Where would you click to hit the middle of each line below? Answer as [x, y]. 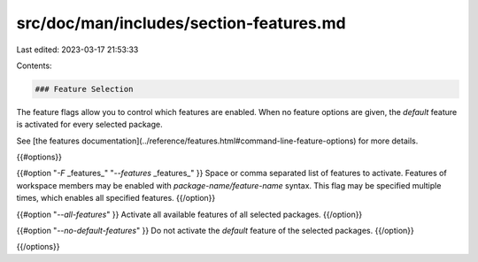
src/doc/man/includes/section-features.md [181, 23]
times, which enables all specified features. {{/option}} [116, 198]
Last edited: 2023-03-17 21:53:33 [77, 50]
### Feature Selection [84, 89]
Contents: [34, 65]
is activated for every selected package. [89, 125]
